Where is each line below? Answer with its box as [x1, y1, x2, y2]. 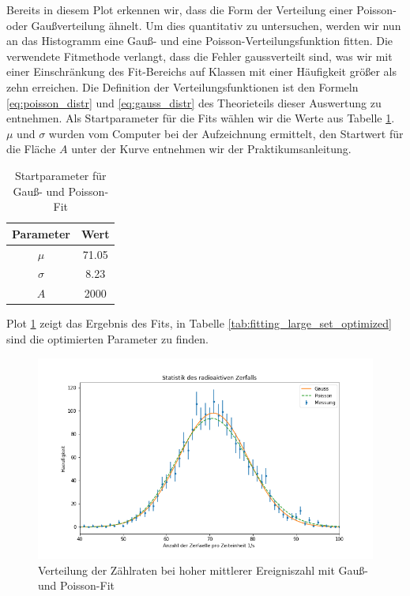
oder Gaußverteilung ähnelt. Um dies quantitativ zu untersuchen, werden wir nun [6, 17, 401, 33]
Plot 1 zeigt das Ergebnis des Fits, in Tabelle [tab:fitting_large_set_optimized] [6, 315, 392, 332]
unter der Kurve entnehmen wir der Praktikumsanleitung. [71, 141, 352, 157]
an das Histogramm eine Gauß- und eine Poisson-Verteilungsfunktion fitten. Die [6, 32, 393, 49]
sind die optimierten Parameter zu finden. [6, 330, 209, 347]
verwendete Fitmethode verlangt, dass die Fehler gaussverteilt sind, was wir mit [6, 47, 393, 64]
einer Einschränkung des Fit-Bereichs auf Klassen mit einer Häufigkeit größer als [6, 63, 397, 80]
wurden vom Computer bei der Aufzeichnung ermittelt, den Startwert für [48, 125, 404, 141]
